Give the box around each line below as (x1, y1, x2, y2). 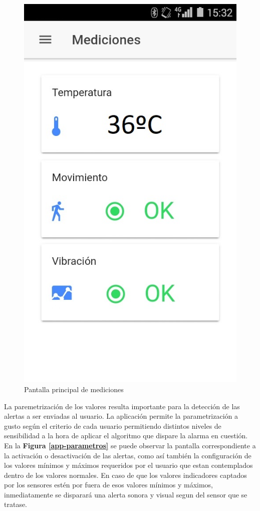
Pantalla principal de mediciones (24, 384, 124, 394)
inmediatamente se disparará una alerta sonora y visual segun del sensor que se (4, 489, 247, 499)
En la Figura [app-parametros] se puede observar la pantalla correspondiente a (4, 440, 256, 450)
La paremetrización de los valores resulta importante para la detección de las (4, 401, 240, 411)
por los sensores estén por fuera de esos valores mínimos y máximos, (4, 479, 213, 490)
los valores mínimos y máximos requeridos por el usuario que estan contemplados (4, 460, 253, 470)
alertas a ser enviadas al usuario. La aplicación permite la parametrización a (4, 411, 238, 421)
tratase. (4, 499, 28, 509)
